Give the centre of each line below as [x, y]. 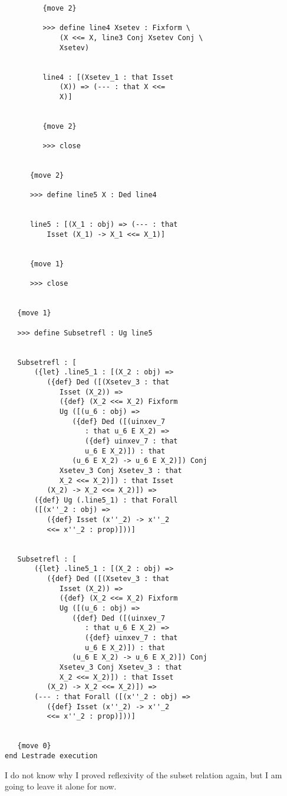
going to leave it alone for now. [61, 786]
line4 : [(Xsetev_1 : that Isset [108, 77]
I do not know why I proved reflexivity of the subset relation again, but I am [143, 774]
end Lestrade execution [51, 756]
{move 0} [34, 746]
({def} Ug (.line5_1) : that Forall [106, 500]
